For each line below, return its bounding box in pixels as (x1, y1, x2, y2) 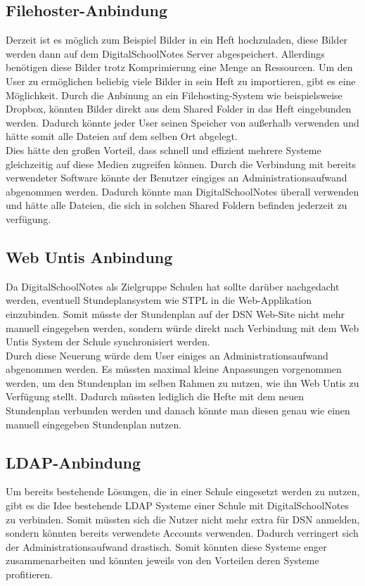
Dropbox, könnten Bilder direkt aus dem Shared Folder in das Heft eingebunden (6, 101, 352, 116)
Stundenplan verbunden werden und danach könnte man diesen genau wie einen (6, 403, 350, 418)
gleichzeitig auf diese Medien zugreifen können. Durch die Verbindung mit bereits (6, 156, 356, 171)
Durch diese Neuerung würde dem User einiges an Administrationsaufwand (6, 348, 328, 362)
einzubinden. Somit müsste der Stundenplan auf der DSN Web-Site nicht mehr (6, 306, 345, 321)
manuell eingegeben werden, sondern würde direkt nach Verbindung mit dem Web (6, 320, 359, 335)
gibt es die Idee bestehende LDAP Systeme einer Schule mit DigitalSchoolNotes (6, 498, 349, 513)
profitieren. (6, 567, 53, 582)
